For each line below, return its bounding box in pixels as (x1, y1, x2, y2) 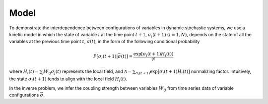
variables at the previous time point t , (9, 39, 86, 45)
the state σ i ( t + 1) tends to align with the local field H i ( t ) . (9, 76, 128, 83)
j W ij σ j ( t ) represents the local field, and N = (42, 68, 132, 75)
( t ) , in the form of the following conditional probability (90, 39, 200, 45)
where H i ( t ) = (9, 68, 39, 75)
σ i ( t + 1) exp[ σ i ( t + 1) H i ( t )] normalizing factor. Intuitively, (135, 68, 252, 76)
